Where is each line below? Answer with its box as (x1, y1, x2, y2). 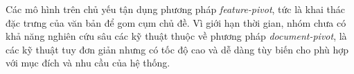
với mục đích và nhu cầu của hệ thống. (6, 56, 170, 70)
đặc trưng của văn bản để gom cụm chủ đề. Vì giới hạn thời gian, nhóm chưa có (6, 15, 346, 29)
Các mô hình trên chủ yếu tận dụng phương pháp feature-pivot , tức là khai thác (6, 2, 345, 16)
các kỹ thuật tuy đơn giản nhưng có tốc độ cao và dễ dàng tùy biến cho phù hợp (6, 42, 349, 56)
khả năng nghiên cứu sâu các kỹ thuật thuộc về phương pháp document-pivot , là (6, 29, 347, 43)
